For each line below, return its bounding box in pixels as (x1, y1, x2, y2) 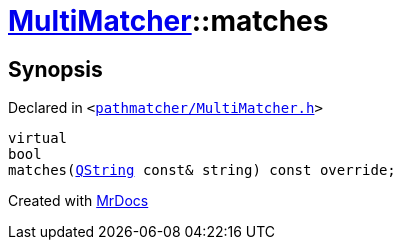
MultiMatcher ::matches (8, 4, 329, 38)
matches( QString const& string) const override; (8, 162, 396, 179)
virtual (8, 130, 68, 147)
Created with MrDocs (8, 192, 149, 210)
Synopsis (8, 56, 103, 82)
